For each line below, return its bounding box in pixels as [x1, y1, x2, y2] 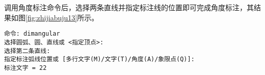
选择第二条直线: [4, 47, 50, 55]
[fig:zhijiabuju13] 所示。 [25, 12, 99, 22]
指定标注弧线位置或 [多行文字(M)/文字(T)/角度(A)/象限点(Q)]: [4, 56, 195, 63]
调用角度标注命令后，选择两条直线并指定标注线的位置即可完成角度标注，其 [4, 2, 254, 12]
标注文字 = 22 [4, 64, 47, 71]
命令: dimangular [4, 30, 60, 38]
